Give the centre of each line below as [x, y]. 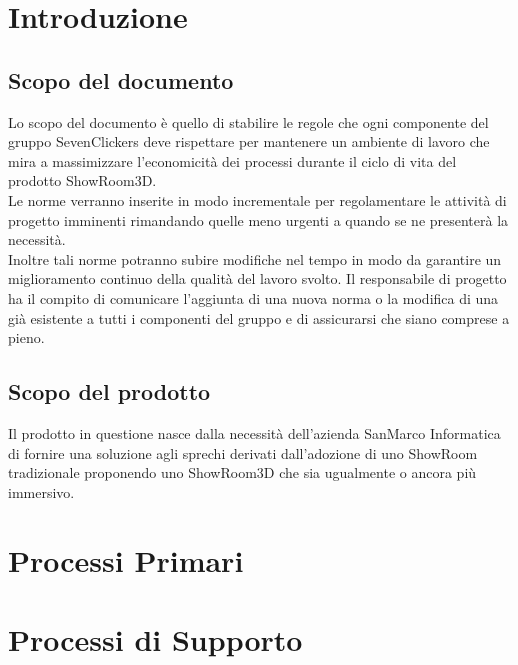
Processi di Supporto [155, 638]
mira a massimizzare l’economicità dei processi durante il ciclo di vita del [232, 160]
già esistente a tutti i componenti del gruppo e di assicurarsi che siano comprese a [259, 317]
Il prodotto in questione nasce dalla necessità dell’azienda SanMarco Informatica [254, 432]
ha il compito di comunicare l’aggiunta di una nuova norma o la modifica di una [253, 297]
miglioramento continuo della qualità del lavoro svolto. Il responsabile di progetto [257, 278]
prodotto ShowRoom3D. [82, 180]
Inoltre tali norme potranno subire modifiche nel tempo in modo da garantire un [255, 258]
